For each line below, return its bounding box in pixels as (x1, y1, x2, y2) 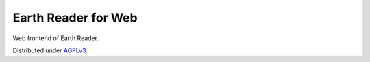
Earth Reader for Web (12, 10, 138, 25)
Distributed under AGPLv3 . (12, 46, 88, 55)
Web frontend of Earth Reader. (12, 34, 99, 42)
